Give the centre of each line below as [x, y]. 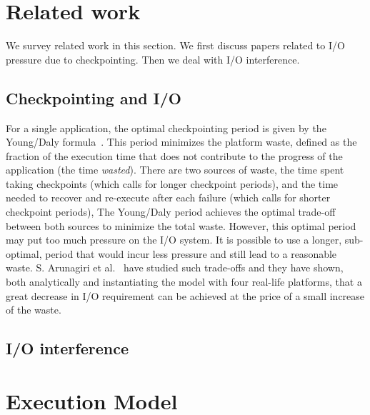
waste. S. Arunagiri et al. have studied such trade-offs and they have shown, [175, 267]
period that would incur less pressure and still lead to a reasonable [191, 253]
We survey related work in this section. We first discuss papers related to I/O [175, 45]
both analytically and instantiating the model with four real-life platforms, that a [184, 282]
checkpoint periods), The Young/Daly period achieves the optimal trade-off [171, 212]
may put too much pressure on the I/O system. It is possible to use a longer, [174, 240]
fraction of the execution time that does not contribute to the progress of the [174, 155]
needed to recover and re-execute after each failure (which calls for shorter [168, 197]
